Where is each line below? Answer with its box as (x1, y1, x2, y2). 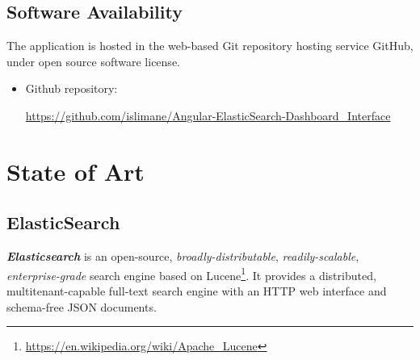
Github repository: (25, 80, 118, 97)
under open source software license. (6, 52, 180, 69)
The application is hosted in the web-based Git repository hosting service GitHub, (6, 37, 414, 54)
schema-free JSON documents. (6, 298, 157, 315)
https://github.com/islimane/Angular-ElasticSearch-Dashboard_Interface (25, 107, 391, 123)
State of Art (6, 154, 145, 187)
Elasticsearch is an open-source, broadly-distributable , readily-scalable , (6, 248, 359, 265)
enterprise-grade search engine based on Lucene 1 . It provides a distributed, (6, 264, 376, 283)
